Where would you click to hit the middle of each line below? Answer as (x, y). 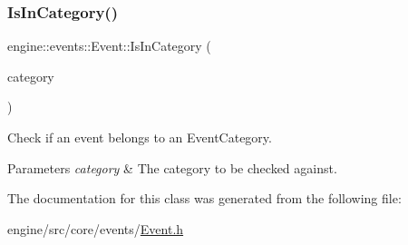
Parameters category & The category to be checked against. (172, 167)
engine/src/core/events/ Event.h (96, 228)
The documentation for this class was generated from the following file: (204, 198)
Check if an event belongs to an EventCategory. (140, 137)
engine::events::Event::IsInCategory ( (109, 46)
